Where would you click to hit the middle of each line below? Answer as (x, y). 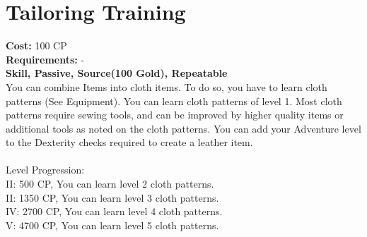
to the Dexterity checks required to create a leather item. (129, 142)
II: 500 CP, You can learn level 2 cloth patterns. (110, 184)
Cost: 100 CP (36, 45)
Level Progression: (45, 170)
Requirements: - (45, 59)
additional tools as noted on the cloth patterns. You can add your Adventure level (183, 128)
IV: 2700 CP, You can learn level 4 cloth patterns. (114, 211)
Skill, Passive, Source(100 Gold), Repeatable (117, 73)
